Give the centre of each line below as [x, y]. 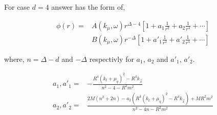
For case [17, 7]
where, [14, 59]
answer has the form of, [88, 7]
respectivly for [112, 59]
